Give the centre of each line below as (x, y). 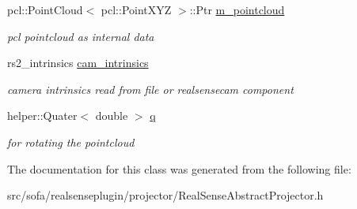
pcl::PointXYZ (136, 9)
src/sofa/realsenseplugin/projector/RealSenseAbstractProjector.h (165, 195)
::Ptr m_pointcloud (237, 9)
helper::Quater (42, 116)
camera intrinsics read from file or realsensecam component (150, 89)
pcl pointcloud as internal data (81, 36)
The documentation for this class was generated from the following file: (179, 168)
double (112, 116)
